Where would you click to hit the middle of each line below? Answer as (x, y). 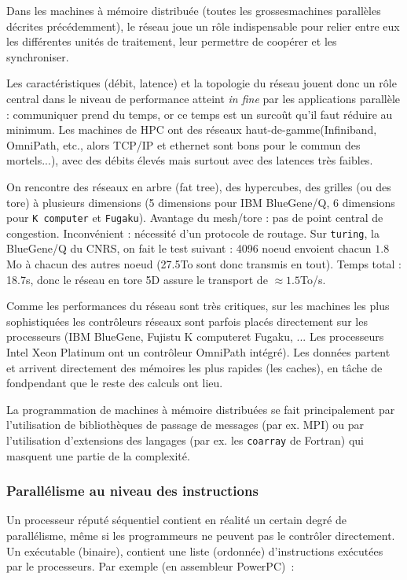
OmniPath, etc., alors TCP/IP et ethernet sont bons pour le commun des (183, 144)
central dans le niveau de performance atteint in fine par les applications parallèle (203, 98)
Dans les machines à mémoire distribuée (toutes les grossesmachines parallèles (194, 10)
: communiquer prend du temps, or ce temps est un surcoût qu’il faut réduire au (200, 114)
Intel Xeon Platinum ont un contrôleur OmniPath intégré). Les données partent (198, 352)
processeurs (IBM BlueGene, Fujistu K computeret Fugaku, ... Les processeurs (195, 336)
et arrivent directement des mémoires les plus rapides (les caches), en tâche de (194, 367)
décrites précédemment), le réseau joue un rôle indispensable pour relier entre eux (203, 26)
